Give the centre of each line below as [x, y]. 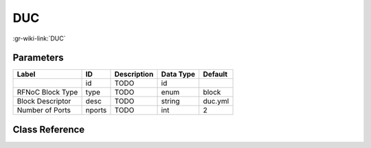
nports [96, 110]
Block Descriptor [44, 101]
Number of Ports [44, 110]
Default [215, 74]
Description [134, 74]
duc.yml [216, 101]
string [170, 101]
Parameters [38, 58]
